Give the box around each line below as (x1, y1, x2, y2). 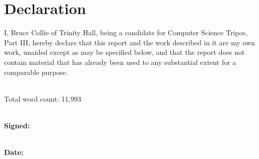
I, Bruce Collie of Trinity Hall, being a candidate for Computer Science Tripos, (4, 27, 248, 38)
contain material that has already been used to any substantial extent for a (4, 56, 236, 67)
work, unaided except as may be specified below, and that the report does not (4, 47, 245, 57)
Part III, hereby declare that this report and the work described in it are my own (4, 37, 255, 47)
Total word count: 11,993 (4, 93, 81, 104)
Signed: (4, 120, 30, 130)
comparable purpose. (4, 66, 68, 77)
